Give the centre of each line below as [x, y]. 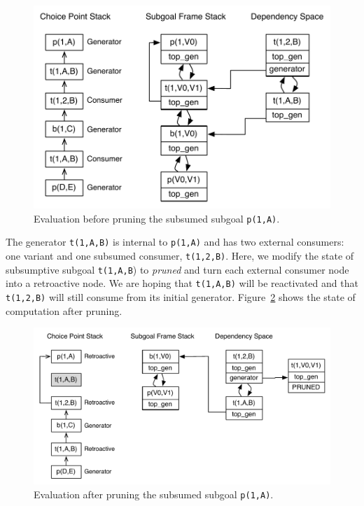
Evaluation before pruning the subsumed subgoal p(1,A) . [157, 218]
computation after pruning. [64, 310]
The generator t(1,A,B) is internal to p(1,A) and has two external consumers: [175, 242]
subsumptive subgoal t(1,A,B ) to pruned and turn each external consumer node [177, 269]
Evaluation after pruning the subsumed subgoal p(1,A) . [154, 494]
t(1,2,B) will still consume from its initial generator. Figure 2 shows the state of [181, 297]
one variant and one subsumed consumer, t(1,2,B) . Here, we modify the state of [180, 256]
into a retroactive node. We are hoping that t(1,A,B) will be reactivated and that [182, 283]
